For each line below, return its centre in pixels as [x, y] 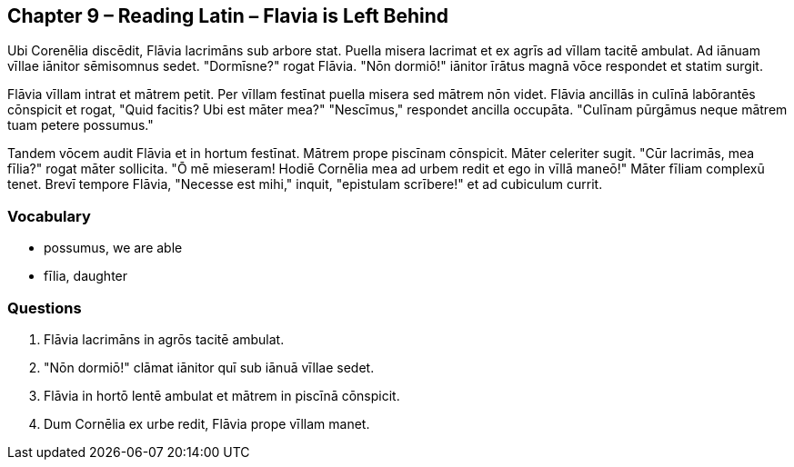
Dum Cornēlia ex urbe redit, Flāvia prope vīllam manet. [207, 423]
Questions [45, 308]
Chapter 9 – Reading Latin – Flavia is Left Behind [228, 16]
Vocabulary [49, 216]
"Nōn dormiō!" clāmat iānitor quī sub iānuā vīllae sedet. [209, 367]
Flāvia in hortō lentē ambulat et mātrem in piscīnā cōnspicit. [222, 395]
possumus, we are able [113, 248]
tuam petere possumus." [80, 125]
